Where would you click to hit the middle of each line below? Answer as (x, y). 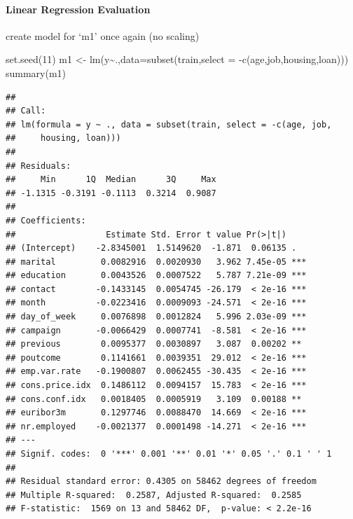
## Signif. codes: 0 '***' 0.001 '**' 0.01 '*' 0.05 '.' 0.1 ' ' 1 (169, 454)
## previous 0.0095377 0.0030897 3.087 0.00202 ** (154, 344)
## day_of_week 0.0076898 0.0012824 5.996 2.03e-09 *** (156, 317)
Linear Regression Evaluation (78, 9)
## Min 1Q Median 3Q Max (111, 180)
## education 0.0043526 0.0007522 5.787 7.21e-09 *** (156, 276)
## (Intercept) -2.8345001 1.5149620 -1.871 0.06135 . (151, 248)
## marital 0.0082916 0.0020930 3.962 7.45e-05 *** (156, 262)
